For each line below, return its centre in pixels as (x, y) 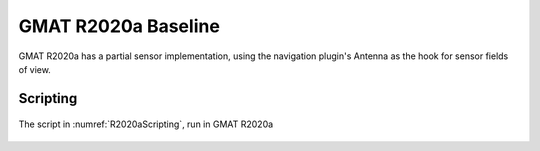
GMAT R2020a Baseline (119, 26)
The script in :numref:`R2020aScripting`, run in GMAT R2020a (146, 124)
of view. (35, 69)
